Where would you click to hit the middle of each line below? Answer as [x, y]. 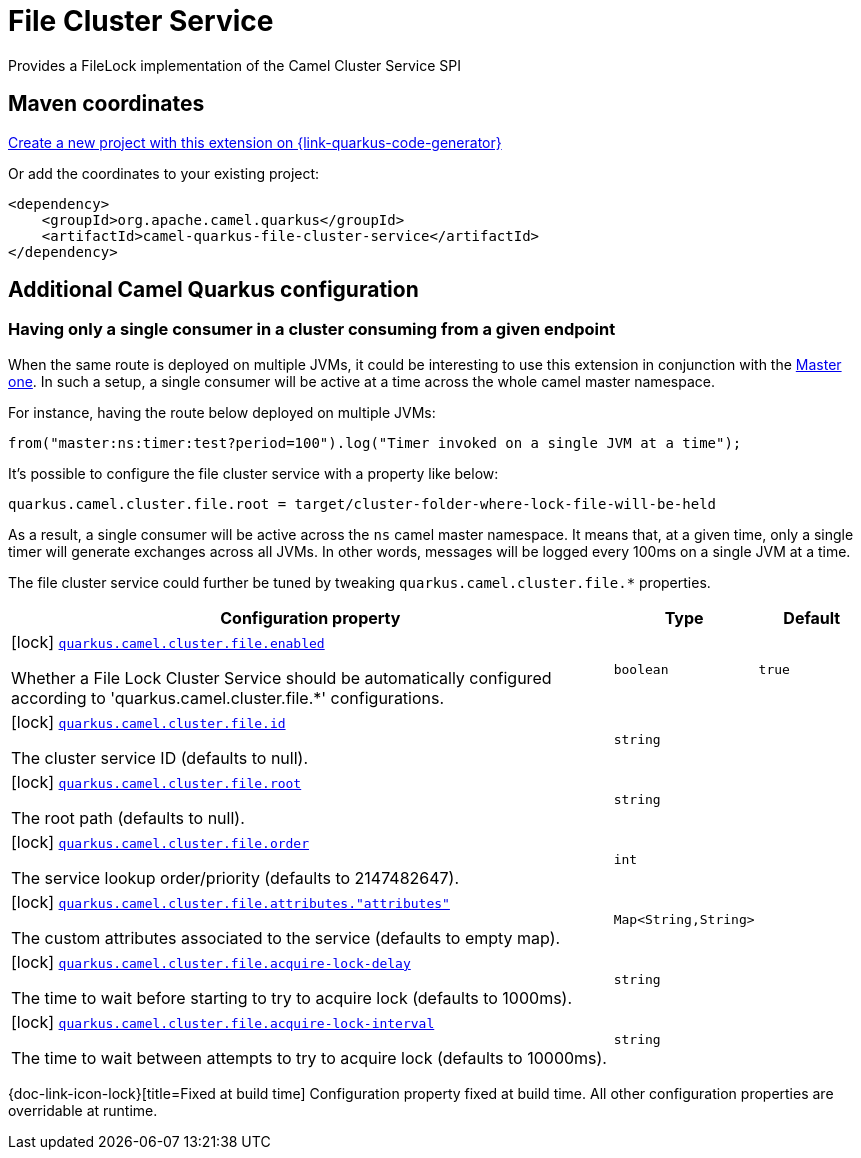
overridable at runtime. [83, 1110]
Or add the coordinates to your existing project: [164, 173]
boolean [641, 670]
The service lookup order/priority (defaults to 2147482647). [235, 877]
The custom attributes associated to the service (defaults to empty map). [286, 937]
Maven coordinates [106, 104]
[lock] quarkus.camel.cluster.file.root [156, 781]
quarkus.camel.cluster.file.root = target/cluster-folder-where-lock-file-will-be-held [362, 503]
